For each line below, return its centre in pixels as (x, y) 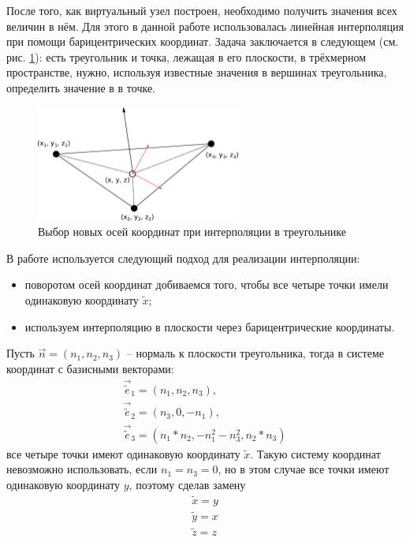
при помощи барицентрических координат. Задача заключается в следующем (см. (203, 41)
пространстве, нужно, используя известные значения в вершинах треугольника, (197, 72)
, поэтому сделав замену (187, 484)
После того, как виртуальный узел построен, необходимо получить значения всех (202, 10)
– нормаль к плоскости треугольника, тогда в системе (255, 353)
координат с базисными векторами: (90, 368)
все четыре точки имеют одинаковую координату (123, 453)
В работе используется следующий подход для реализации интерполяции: (183, 258)
